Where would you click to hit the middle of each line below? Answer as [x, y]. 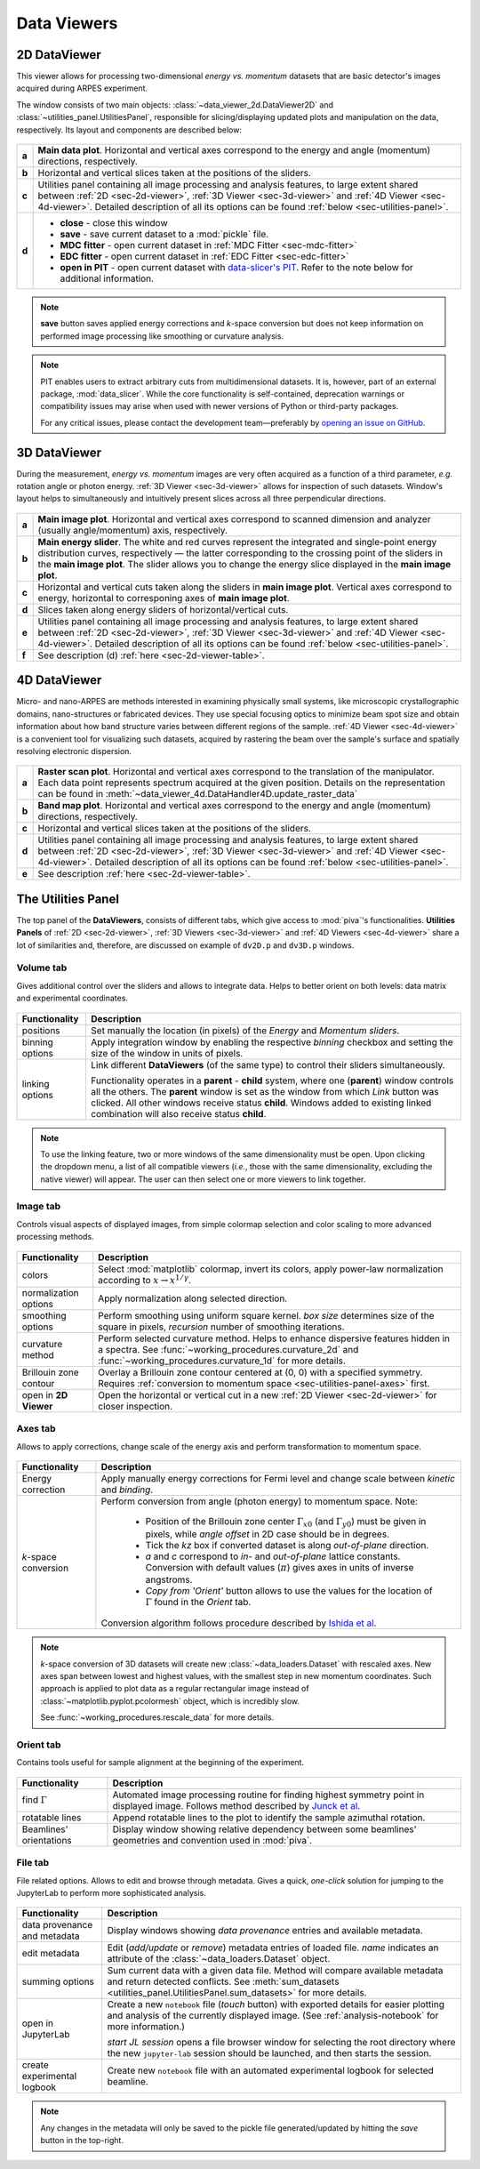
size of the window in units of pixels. [167, 1053]
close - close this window [114, 223]
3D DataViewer [59, 452]
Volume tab [42, 968]
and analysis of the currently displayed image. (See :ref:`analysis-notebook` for [273, 2016]
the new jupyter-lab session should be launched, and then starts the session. [269, 2053]
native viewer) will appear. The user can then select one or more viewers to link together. [203, 1179]
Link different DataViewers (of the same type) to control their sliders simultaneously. [268, 1064]
